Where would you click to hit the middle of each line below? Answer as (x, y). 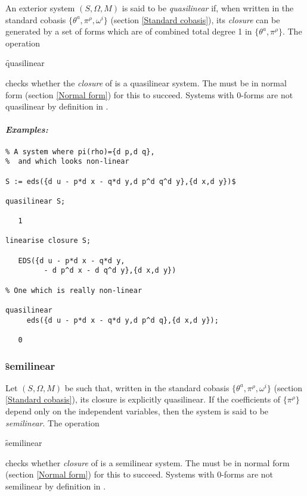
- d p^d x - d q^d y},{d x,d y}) (110, 271)
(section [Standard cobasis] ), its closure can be (195, 19)
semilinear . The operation (52, 422)
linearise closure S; (48, 241)
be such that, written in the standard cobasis (147, 387)
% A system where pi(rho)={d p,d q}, (80, 152)
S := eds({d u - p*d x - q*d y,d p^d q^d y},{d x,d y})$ (121, 181)
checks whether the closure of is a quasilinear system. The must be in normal (146, 82)
